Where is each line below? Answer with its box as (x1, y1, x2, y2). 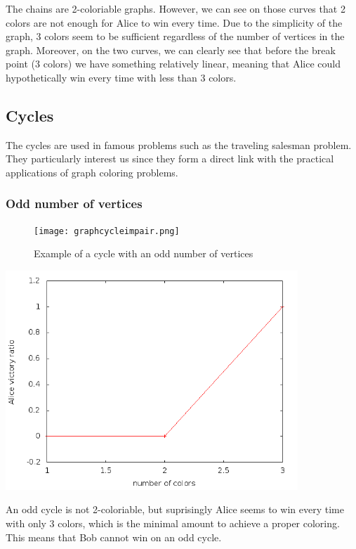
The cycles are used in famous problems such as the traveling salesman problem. (6, 137, 352, 152)
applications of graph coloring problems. (6, 164, 178, 179)
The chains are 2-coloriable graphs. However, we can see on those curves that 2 (6, 1, 345, 15)
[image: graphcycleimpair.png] (34, 226, 180, 236)
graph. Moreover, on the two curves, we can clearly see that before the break (6, 42, 336, 57)
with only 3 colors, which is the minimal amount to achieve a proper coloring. (6, 516, 340, 530)
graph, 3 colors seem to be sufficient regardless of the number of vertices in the (6, 29, 345, 44)
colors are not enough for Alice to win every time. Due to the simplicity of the (6, 15, 343, 30)
